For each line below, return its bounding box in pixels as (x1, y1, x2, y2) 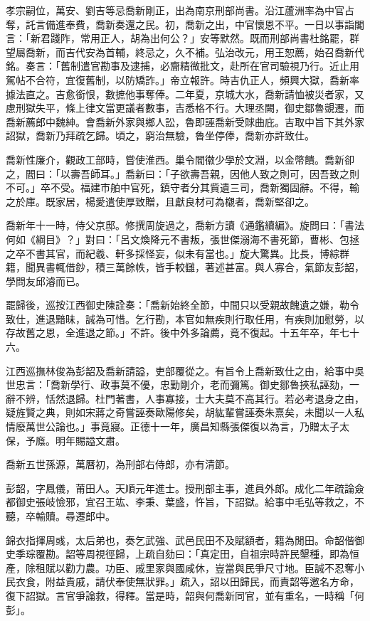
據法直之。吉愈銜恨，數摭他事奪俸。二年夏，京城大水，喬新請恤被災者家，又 (6, 86, 364, 101)
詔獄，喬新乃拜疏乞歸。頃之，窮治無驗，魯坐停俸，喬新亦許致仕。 (6, 128, 314, 143)
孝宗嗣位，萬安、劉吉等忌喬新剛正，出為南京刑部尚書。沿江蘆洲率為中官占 (6, 3, 354, 17)
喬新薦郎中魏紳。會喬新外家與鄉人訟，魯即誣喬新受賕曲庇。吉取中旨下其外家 (6, 114, 364, 129)
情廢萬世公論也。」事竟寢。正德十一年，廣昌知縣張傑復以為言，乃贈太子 (6, 419, 339, 434)
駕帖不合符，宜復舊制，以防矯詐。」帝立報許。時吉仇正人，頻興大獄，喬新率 (6, 72, 359, 87)
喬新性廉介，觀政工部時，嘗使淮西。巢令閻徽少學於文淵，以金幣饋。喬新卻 (6, 152, 354, 166)
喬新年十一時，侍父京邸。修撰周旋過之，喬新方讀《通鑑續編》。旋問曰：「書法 (6, 218, 364, 233)
